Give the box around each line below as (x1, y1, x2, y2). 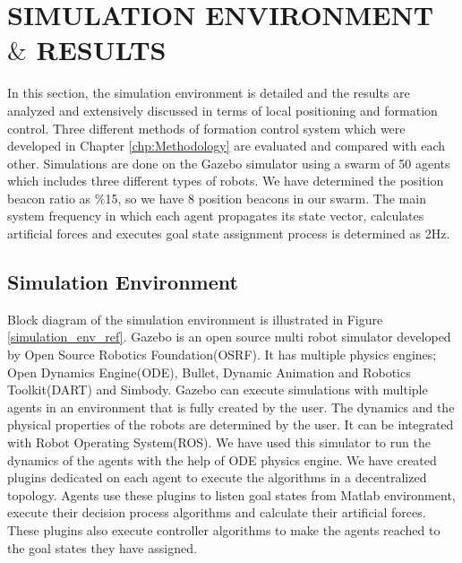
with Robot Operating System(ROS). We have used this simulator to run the (7, 433, 431, 452)
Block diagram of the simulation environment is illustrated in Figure (7, 309, 383, 328)
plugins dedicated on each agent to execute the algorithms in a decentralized (7, 468, 427, 487)
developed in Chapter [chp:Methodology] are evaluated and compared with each (7, 136, 445, 155)
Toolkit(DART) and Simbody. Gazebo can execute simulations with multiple (7, 380, 428, 399)
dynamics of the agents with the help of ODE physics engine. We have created (7, 450, 437, 469)
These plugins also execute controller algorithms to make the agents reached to (7, 520, 441, 539)
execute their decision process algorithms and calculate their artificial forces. (7, 503, 426, 522)
